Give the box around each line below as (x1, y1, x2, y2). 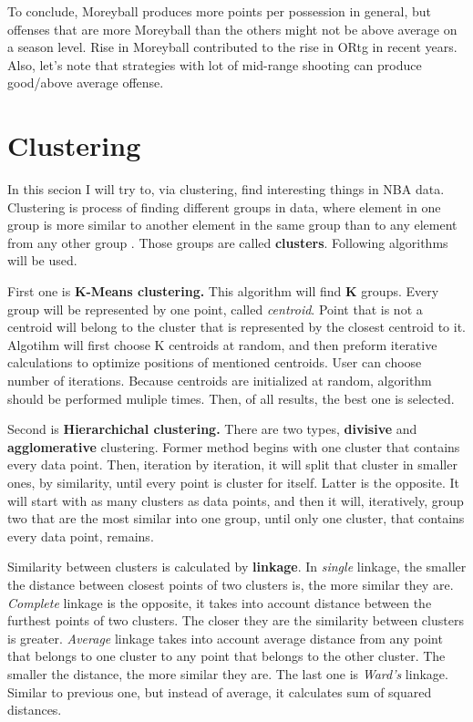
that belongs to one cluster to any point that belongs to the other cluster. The (7, 646, 446, 665)
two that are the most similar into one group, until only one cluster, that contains (7, 509, 465, 528)
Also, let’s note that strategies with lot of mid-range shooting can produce (7, 55, 422, 74)
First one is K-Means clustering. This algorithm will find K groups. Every (7, 282, 439, 301)
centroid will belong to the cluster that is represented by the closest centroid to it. (7, 317, 466, 336)
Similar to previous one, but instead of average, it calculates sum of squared (7, 682, 432, 701)
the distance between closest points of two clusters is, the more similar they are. (7, 574, 454, 593)
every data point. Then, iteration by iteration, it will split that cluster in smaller (7, 455, 458, 474)
